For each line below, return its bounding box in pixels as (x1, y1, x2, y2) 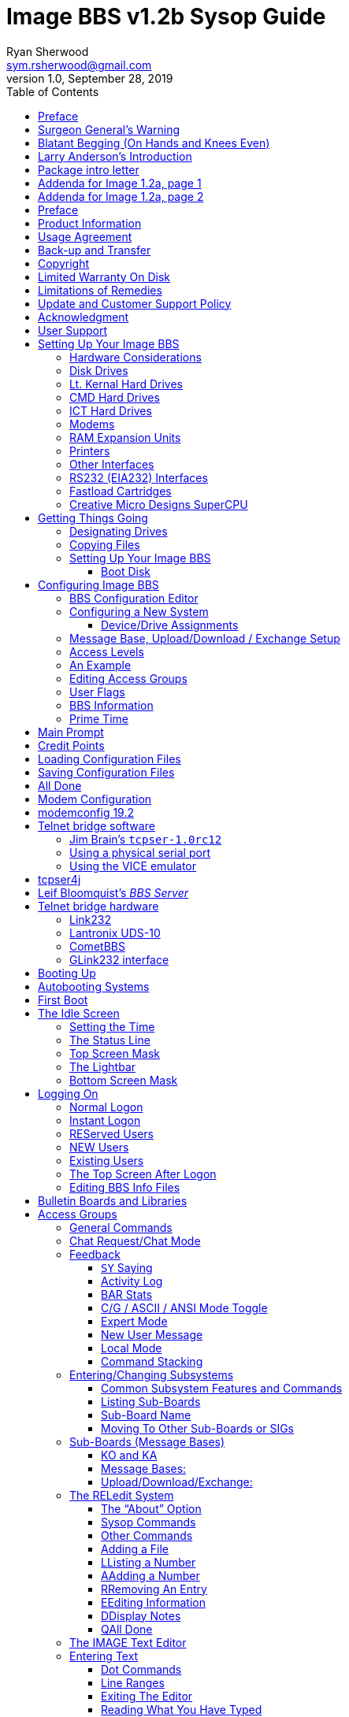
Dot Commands (101, 1662, 182, 1676)
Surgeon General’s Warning (38, 122, 180, 136)
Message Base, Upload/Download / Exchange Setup (69, 631, 340, 645)
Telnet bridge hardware (38, 899, 159, 913)
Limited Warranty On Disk (38, 269, 171, 284)
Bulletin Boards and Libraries (38, 1193, 187, 1207)
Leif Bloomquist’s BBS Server (38, 885, 188, 899)
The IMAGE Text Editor (69, 1635, 187, 1649)
